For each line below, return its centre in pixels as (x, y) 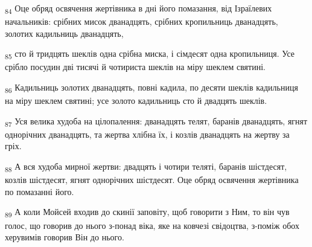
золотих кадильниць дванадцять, (64, 33)
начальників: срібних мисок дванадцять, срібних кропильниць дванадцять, (142, 21)
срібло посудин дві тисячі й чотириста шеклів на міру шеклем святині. (135, 67)
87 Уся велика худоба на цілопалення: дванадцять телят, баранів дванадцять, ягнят (156, 121)
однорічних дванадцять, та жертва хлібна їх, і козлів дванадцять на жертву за (147, 134)
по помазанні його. (40, 191)
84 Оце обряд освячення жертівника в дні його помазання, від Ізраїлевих (138, 9)
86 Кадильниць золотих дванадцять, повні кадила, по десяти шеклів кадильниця (151, 88)
